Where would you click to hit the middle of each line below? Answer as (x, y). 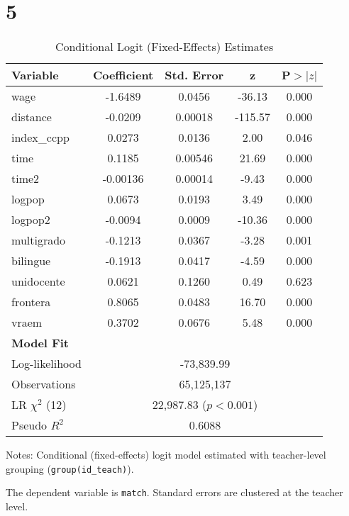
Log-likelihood (46, 364)
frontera (31, 302)
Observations (44, 384)
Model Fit (40, 343)
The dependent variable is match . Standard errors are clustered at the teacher (174, 492)
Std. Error (194, 75)
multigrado (39, 240)
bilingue (31, 261)
